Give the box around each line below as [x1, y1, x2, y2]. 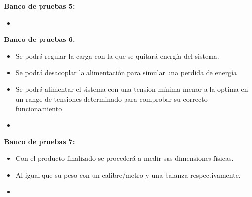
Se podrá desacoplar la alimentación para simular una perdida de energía [15, 67, 237, 78]
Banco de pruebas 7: [4, 136, 75, 147]
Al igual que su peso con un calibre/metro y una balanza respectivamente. [15, 169, 241, 180]
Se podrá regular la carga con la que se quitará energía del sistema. [15, 50, 219, 61]
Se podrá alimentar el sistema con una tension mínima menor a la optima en [15, 83, 248, 94]
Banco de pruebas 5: [4, 1, 75, 11]
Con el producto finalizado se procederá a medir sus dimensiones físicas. [15, 153, 234, 163]
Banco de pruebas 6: [4, 34, 75, 44]
